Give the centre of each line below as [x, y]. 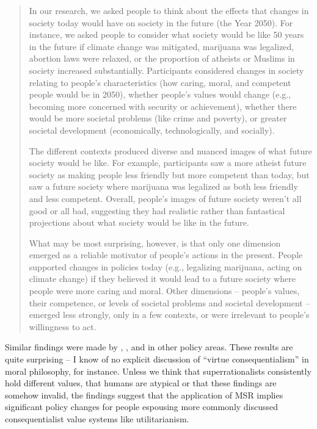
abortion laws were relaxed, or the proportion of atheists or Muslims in [162, 58]
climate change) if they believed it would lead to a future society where [162, 279]
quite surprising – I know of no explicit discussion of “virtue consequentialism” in [157, 359]
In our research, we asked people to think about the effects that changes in [169, 10]
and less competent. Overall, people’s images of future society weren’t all [165, 198]
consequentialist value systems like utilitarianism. [97, 419]
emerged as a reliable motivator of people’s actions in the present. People [166, 255]
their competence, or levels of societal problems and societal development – [169, 302]
